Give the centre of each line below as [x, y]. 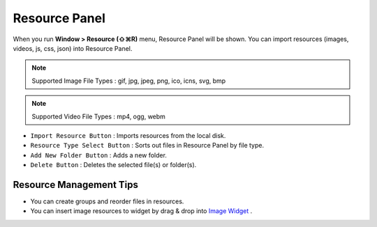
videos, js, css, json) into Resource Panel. [73, 48]
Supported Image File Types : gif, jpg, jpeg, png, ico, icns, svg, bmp [129, 81]
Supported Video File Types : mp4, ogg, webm [98, 116]
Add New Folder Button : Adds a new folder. [99, 155]
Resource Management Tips [76, 185]
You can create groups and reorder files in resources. [107, 201]
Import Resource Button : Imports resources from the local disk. [128, 135]
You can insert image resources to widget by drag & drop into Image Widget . [141, 211]
